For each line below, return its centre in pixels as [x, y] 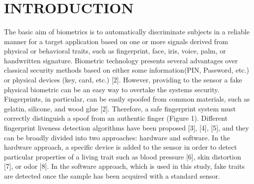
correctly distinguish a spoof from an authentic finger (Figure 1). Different [116, 118]
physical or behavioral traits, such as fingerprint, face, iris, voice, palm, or [115, 51]
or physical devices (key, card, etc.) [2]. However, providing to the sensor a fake [123, 79]
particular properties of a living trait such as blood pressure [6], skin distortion [123, 156]
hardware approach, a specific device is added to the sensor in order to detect [121, 147]
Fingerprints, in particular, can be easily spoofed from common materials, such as [127, 99]
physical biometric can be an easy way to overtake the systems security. [112, 89]
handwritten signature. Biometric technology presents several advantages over [121, 60]
